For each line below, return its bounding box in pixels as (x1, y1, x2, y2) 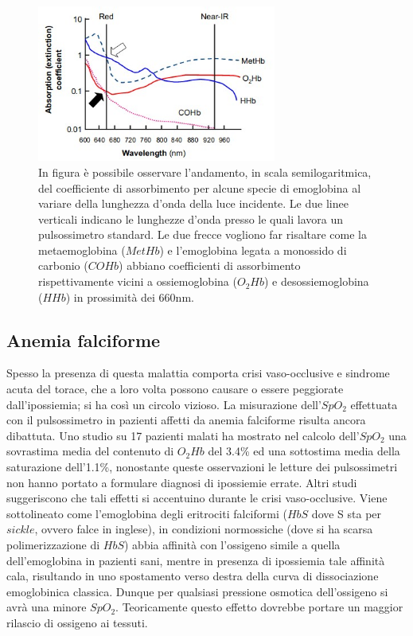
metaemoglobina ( (38, 241, 126, 258)
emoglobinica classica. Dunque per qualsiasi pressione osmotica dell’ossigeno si (6, 583, 388, 599)
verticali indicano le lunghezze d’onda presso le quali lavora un (38, 210, 343, 227)
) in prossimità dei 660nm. (65, 288, 194, 305)
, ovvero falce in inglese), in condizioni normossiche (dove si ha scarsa (34, 521, 373, 537)
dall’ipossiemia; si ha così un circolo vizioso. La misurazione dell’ (6, 396, 321, 412)
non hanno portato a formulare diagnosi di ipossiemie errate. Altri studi (6, 474, 357, 490)
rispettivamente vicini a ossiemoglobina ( (38, 273, 237, 290)
